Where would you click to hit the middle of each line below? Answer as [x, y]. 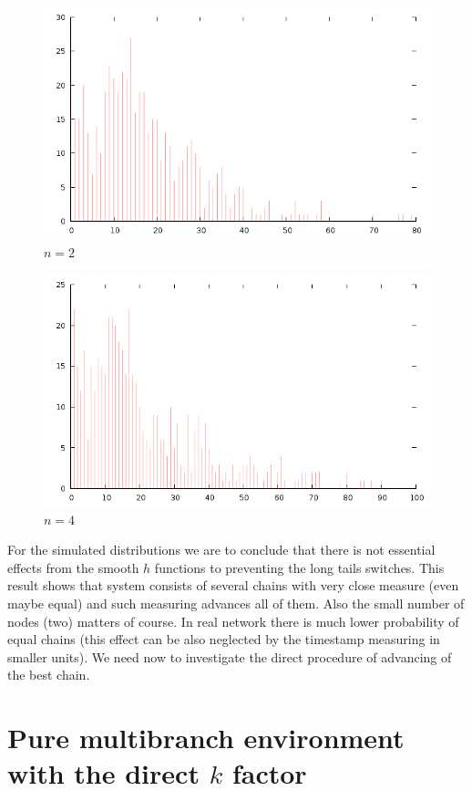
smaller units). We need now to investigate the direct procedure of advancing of [230, 656]
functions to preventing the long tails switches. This [299, 567]
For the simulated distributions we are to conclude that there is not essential [221, 550]
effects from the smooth [73, 567]
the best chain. [49, 675]
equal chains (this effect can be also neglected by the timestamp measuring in [224, 639]
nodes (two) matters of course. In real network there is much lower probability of [233, 621]
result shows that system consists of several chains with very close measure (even [233, 585]
